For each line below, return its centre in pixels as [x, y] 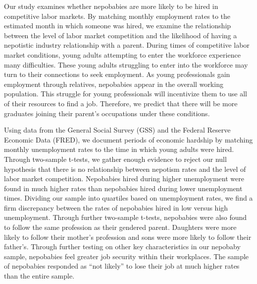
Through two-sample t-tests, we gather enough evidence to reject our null [115, 159]
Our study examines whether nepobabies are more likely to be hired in [111, 6]
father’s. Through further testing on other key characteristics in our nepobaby [122, 247]
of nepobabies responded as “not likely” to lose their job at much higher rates [122, 266]
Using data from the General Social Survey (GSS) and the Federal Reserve [117, 130]
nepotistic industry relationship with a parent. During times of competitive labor [127, 45]
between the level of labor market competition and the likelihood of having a [121, 35]
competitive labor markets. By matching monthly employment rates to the [117, 16]
